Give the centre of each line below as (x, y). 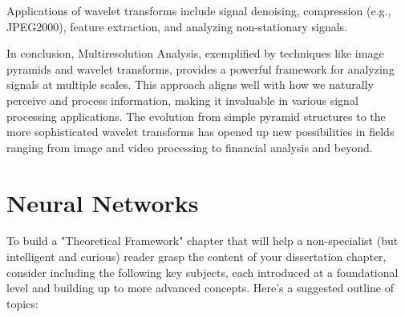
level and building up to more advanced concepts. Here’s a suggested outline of (200, 288)
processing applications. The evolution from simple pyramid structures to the (196, 116)
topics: (22, 303)
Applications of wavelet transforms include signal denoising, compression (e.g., (199, 10)
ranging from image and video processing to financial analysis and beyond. (190, 147)
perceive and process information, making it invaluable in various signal (182, 100)
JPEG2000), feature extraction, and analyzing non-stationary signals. (177, 26)
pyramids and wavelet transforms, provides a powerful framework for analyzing (200, 68)
